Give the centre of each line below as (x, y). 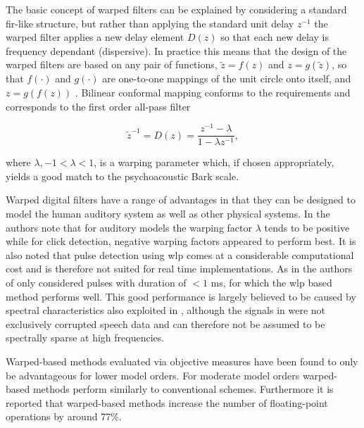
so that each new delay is (275, 37)
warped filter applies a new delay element (95, 37)
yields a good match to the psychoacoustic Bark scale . (123, 176)
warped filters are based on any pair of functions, (112, 64)
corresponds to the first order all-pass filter (98, 106)
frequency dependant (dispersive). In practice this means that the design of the (176, 50)
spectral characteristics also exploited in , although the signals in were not (166, 310)
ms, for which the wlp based (271, 283)
